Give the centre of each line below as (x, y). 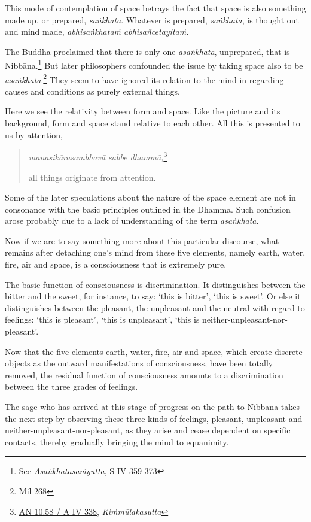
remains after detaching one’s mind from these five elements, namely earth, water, (155, 252)
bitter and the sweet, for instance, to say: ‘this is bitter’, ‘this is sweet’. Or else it (153, 296)
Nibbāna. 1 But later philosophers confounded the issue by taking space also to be (154, 65)
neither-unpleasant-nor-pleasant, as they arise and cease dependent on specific (148, 430)
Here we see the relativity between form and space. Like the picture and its (143, 111)
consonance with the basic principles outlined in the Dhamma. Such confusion (148, 209)
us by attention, (34, 134)
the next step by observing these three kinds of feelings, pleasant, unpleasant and (154, 418)
